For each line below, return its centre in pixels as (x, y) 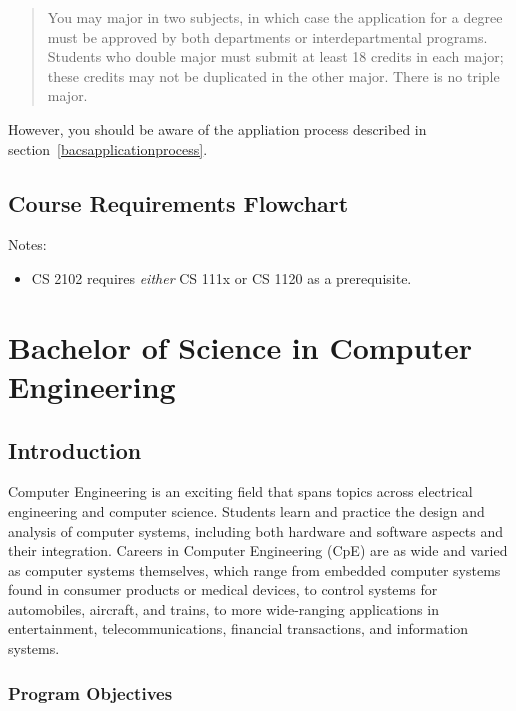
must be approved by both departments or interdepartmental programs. (267, 36)
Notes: (27, 244)
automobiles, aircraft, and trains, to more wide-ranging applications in (223, 608)
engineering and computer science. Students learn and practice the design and (246, 510)
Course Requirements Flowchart (178, 202)
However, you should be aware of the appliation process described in (217, 128)
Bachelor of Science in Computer (240, 346)
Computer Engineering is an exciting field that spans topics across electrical (240, 491)
